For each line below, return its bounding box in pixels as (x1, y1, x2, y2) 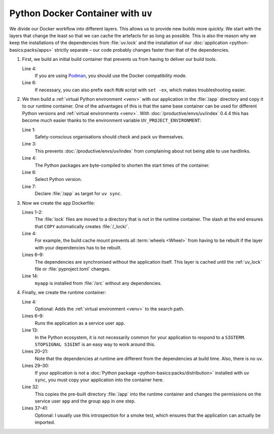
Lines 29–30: (22, 363, 49, 369)
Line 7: (22, 183, 37, 190)
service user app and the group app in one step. (35, 398, 136, 404)
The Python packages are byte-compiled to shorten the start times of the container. (35, 162, 210, 168)
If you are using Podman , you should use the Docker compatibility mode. (35, 73, 187, 79)
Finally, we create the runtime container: (22, 290, 107, 296)
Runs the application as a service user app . (35, 320, 125, 326)
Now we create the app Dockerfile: (22, 200, 95, 206)
